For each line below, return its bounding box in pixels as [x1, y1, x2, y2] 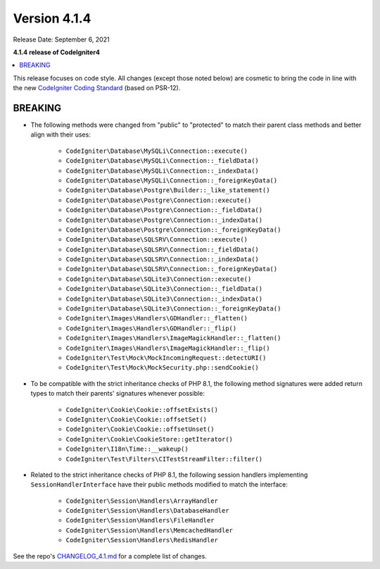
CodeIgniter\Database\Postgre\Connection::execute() [65, 196, 252, 204]
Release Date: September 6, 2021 [13, 35, 110, 44]
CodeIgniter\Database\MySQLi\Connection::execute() [65, 146, 248, 155]
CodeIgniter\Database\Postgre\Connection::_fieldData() [65, 206, 263, 214]
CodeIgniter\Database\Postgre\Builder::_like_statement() [65, 187, 270, 194]
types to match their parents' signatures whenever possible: [30, 389, 205, 398]
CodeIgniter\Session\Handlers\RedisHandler [65, 536, 218, 544]
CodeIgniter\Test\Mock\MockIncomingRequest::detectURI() [65, 354, 267, 362]
